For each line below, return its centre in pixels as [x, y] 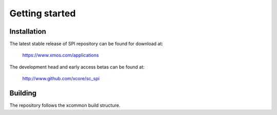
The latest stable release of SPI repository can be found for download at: [86, 44]
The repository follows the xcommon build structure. [65, 105]
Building [23, 93]
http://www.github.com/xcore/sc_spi [61, 79]
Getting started [43, 13]
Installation [28, 31]
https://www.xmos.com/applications [61, 55]
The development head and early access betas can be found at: [77, 67]
